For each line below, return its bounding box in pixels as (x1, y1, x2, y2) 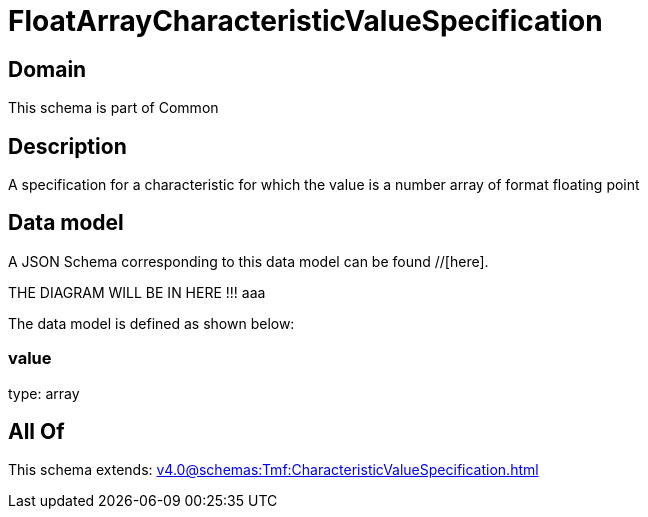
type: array (8, 384, 80, 402)
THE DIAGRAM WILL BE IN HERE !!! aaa (8, 283, 266, 301)
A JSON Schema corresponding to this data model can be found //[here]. (8, 252, 489, 270)
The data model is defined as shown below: (8, 314, 295, 332)
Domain (8, 56, 87, 82)
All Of (8, 419, 65, 445)
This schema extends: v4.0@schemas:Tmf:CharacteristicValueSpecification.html (8, 461, 539, 479)
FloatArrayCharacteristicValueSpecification (8, 4, 603, 38)
